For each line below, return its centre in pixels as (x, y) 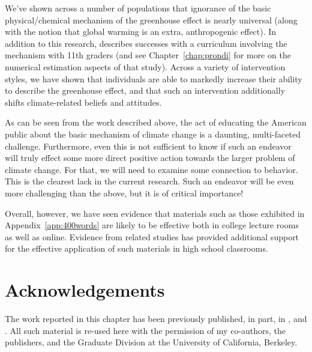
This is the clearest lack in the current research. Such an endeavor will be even (149, 181)
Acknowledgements (85, 290)
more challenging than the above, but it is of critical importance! (124, 193)
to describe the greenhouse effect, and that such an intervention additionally (145, 90)
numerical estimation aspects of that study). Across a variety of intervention (145, 66)
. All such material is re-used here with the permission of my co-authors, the (145, 330)
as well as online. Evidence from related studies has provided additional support (152, 236)
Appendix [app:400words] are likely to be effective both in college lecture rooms (152, 225)
